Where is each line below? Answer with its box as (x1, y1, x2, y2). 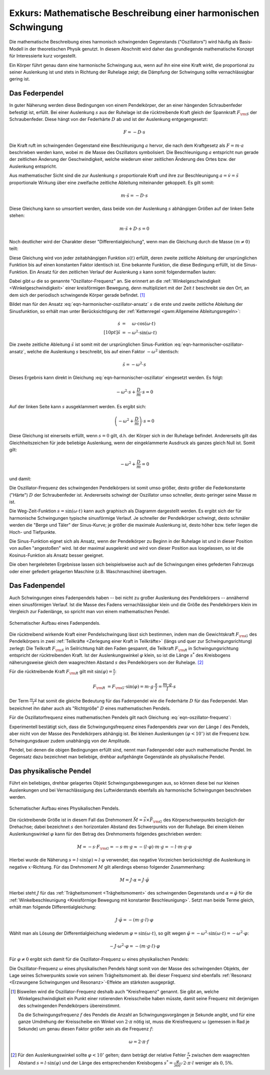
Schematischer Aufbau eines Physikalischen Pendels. (9, 805, 120, 812)
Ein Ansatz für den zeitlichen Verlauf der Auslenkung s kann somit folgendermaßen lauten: (29, 269, 216, 275)
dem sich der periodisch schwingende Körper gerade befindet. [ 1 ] (9, 292, 145, 298)
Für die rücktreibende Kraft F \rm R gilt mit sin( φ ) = (9, 669, 112, 676)
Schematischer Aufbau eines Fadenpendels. (9, 620, 101, 626)
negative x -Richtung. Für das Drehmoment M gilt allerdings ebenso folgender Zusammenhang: (9, 864, 205, 870)
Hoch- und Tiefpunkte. (9, 529, 56, 535)
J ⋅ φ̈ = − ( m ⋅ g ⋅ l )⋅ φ (115, 917, 153, 923)
